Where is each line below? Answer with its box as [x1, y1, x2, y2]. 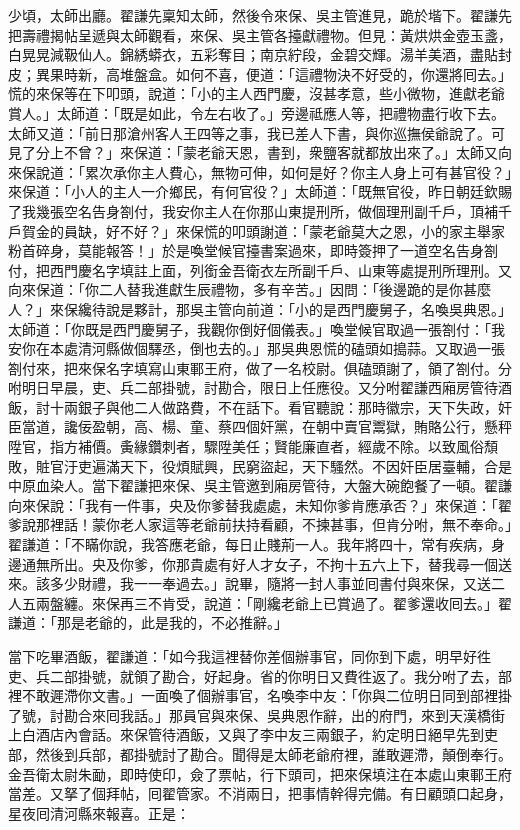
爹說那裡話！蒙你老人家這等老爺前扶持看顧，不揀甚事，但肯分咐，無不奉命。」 [8, 514, 512, 535]
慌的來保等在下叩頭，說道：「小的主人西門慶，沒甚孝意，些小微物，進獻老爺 [8, 83, 505, 104]
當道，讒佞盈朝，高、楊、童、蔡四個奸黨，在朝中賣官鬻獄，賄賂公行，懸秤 [21, 416, 512, 437]
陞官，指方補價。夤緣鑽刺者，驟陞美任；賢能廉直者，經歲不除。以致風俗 [8, 436, 484, 457]
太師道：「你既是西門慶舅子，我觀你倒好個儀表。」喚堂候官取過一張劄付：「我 [8, 318, 505, 339]
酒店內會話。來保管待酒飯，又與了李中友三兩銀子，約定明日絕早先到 [35, 724, 484, 745]
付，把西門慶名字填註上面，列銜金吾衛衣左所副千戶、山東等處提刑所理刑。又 [8, 259, 512, 280]
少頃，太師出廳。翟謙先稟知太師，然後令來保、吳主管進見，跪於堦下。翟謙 [8, 5, 498, 25]
